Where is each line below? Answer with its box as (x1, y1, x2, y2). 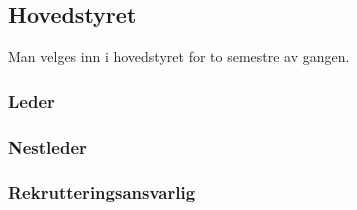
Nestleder (8, 134, 87, 159)
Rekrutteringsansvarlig (8, 180, 196, 205)
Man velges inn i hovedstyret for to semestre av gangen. (8, 46, 350, 67)
